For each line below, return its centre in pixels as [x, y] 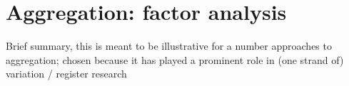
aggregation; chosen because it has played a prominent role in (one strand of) [175, 59]
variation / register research [66, 74]
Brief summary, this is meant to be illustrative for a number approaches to [169, 46]
